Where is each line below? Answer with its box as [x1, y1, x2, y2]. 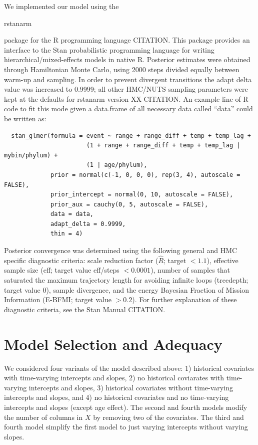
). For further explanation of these [132, 294, 237, 305]
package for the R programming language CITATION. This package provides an [4, 35, 250, 45]
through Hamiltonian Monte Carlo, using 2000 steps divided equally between [4, 64, 239, 74]
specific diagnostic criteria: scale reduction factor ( [4, 255, 158, 265]
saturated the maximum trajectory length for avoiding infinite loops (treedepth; [4, 275, 248, 285]
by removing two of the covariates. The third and [93, 411, 244, 422]
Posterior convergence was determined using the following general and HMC [4, 245, 237, 256]
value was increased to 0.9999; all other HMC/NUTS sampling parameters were [4, 84, 248, 94]
